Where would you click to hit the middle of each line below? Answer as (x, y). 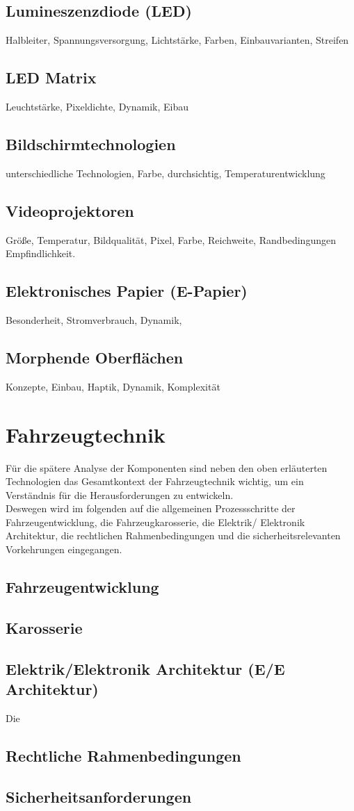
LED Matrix (51, 77)
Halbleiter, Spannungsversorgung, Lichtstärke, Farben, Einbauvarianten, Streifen (177, 40)
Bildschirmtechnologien (91, 144)
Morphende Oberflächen (95, 357)
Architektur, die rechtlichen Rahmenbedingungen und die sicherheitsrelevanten (173, 535)
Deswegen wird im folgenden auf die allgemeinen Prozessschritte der (151, 508)
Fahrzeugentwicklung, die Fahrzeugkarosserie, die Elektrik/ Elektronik (155, 522)
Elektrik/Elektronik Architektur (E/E (145, 668)
